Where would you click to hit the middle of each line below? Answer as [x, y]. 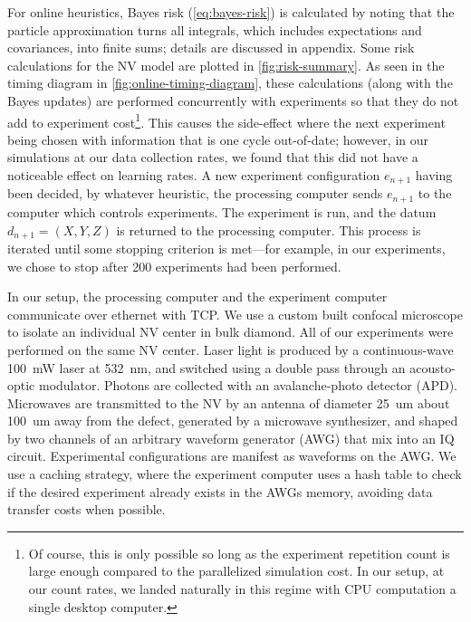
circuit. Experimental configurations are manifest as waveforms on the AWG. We [232, 456]
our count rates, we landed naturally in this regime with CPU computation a [242, 589]
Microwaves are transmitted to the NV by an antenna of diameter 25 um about [229, 402]
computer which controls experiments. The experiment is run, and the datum [222, 211]
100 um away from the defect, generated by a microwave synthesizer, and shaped [233, 421]
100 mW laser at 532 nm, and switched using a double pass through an [207, 367]
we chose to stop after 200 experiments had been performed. [174, 266]
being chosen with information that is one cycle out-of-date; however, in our [218, 139]
